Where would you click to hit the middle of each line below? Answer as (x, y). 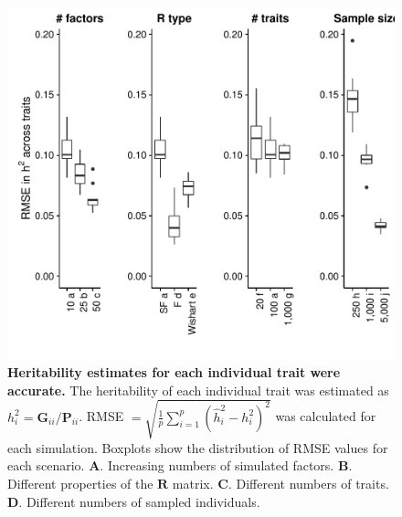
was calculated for (326, 416)
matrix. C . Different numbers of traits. (280, 483)
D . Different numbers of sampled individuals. (134, 501)
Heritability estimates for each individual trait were (174, 372)
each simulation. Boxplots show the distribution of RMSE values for (198, 447)
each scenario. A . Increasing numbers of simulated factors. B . (180, 465)
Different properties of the (80, 483)
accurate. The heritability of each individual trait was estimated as (198, 390)
